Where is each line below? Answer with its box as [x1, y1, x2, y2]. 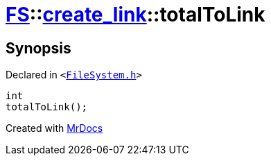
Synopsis [6, 39, 71, 57]
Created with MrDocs [6, 122, 103, 135]
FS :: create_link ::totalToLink [6, 3, 265, 26]
